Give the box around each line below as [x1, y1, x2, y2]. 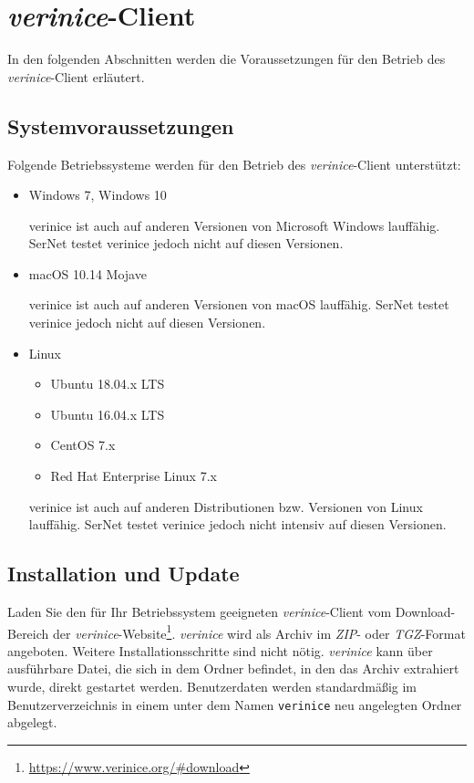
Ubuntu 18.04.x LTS [50, 374, 165, 393]
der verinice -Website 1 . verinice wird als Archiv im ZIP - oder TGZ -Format [52, 621, 466, 642]
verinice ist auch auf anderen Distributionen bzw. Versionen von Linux [28, 496, 423, 516]
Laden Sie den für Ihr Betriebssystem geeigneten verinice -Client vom [7, 602, 392, 621]
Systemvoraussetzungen [7, 111, 234, 140]
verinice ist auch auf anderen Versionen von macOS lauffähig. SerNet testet [28, 295, 449, 314]
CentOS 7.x [50, 435, 116, 454]
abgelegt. [7, 713, 57, 732]
